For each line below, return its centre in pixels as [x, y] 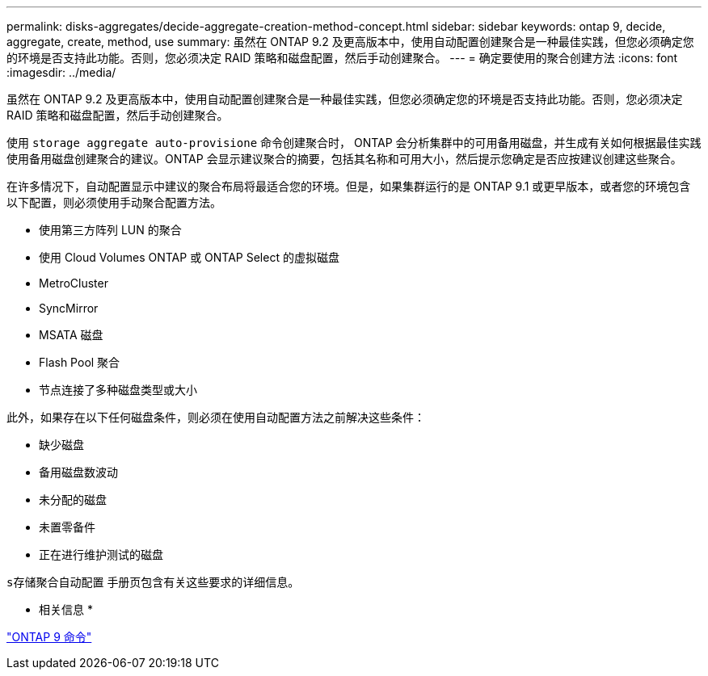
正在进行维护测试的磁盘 [101, 554]
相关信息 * [66, 609]
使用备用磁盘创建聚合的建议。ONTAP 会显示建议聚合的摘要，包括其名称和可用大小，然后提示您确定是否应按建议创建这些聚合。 [344, 159]
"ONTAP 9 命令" [49, 637]
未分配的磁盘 [73, 500]
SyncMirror [69, 308]
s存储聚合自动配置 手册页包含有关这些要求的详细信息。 [153, 582]
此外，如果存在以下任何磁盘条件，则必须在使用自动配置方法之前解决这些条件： [216, 417]
